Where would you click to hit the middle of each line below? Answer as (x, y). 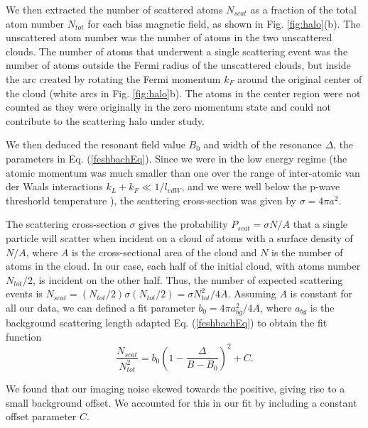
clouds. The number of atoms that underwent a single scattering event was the (177, 51)
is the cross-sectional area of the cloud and (164, 252)
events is (24, 293)
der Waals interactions (54, 186)
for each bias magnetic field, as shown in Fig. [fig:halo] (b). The (224, 23)
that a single (320, 224)
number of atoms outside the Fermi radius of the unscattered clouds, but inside (178, 65)
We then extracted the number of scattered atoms (114, 9)
